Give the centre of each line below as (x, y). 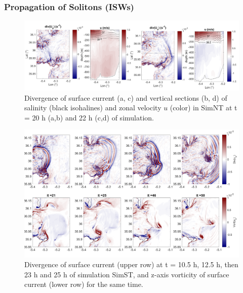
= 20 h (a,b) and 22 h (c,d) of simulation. (89, 117)
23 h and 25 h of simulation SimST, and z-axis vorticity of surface (127, 274)
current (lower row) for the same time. (84, 284)
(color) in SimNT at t (204, 108)
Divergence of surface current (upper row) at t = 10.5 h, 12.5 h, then (131, 264)
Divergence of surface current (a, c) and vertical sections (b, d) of (126, 97)
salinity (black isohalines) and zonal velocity (93, 108)
